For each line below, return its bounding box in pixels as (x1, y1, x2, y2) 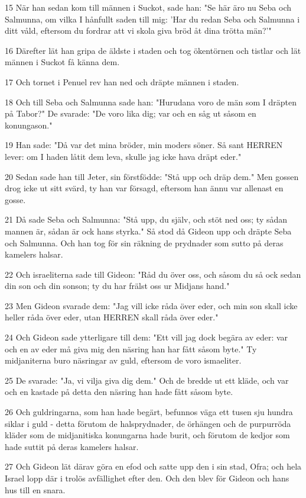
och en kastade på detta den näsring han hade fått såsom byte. (5, 385, 233, 398)
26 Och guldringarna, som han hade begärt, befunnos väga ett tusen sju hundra (5, 406, 293, 418)
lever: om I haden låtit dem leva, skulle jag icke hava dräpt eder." (5, 150, 242, 162)
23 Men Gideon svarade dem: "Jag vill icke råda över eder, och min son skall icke (5, 299, 298, 311)
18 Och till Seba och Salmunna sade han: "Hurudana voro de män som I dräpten (5, 95, 297, 108)
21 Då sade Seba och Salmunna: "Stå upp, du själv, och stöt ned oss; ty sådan (5, 213, 288, 226)
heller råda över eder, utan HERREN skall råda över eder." (5, 311, 219, 323)
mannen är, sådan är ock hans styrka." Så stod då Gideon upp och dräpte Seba (5, 224, 292, 237)
